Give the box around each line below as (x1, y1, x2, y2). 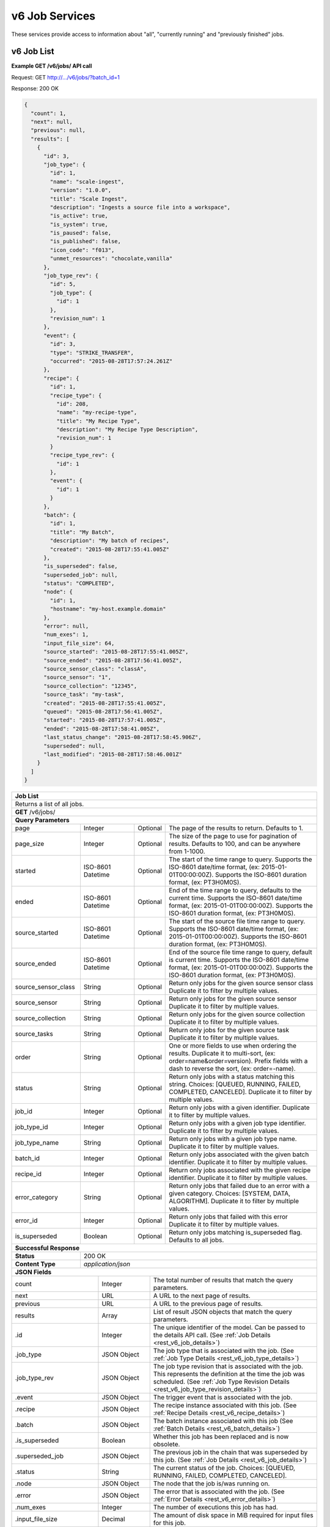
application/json (83, 1260, 131, 1269)
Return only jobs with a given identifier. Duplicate (169, 1103, 310, 1112)
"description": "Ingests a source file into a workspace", (50, 203, 231, 211)
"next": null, (31, 118, 73, 125)
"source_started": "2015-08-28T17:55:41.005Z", (43, 648, 189, 655)
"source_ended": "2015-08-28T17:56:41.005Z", (43, 657, 183, 664)
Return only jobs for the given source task (169, 1026, 290, 1035)
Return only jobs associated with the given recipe (169, 1166, 311, 1175)
